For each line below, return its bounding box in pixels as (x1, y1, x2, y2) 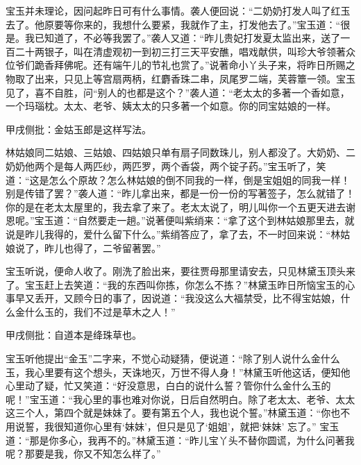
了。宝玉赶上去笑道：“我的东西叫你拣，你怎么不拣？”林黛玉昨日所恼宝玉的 (6, 277, 346, 291)
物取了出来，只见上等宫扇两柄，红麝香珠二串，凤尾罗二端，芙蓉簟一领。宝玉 (6, 71, 355, 85)
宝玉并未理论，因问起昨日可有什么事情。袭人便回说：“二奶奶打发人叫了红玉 (6, 3, 351, 17)
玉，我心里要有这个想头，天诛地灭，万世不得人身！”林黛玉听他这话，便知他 (6, 364, 351, 379)
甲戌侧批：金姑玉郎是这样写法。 (6, 121, 151, 136)
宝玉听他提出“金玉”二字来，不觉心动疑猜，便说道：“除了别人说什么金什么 (6, 351, 340, 366)
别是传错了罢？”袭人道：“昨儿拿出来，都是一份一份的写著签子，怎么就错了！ (6, 186, 355, 201)
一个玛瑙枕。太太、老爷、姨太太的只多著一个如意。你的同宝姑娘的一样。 (6, 99, 336, 113)
